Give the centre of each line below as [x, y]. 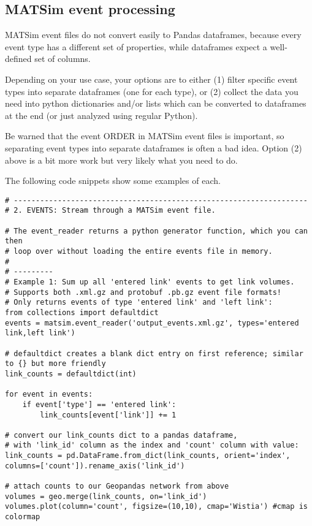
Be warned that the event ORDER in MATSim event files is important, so [145, 136]
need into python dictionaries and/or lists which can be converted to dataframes [156, 103]
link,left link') [40, 333]
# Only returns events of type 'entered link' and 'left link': [139, 303]
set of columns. [63, 59]
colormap [23, 517]
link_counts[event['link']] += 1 [108, 415]
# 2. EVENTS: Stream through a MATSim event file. [110, 211]
